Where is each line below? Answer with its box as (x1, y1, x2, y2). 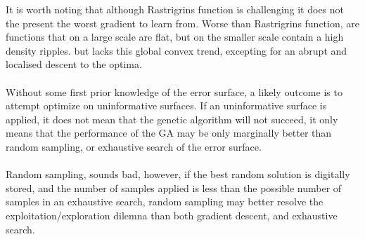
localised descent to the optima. (6, 57, 142, 71)
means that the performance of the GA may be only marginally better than (6, 125, 332, 140)
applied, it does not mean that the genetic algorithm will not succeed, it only (6, 111, 338, 126)
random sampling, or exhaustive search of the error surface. (6, 139, 262, 153)
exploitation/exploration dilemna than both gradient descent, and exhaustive (6, 207, 338, 222)
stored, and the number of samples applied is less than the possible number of (6, 180, 342, 195)
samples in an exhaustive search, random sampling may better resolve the (6, 194, 324, 209)
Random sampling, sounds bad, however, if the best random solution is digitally (6, 167, 350, 182)
